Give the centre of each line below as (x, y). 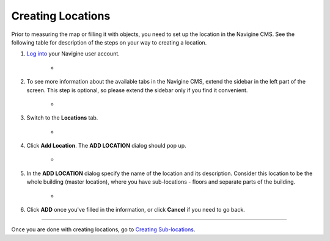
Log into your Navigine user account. (73, 54)
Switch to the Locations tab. (62, 118)
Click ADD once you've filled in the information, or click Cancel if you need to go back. (136, 210)
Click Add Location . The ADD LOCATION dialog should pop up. (106, 146)
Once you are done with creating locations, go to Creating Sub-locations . (103, 229)
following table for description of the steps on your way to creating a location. (109, 42)
